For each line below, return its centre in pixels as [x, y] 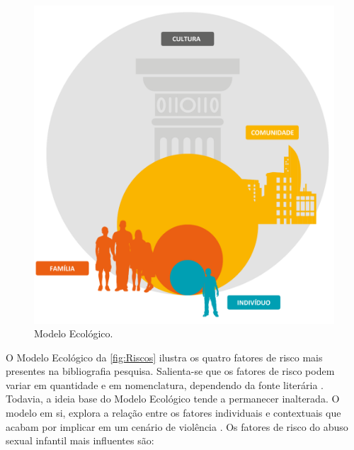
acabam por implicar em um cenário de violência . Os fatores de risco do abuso [177, 426]
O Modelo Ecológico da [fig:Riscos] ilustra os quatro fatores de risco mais [164, 357]
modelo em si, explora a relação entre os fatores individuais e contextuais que [173, 413]
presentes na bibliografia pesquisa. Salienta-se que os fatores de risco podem [170, 371]
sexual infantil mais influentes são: [80, 440]
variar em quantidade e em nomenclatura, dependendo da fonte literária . [165, 384]
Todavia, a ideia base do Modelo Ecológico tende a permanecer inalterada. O [173, 399]
